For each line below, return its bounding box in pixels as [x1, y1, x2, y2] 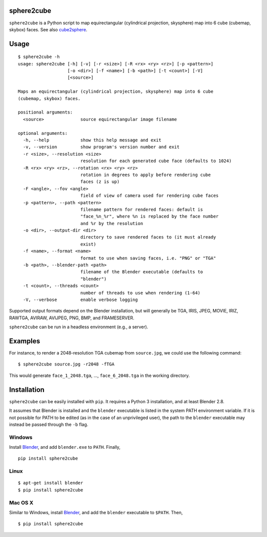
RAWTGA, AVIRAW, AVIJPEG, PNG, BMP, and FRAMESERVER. [9, 315, 134, 321]
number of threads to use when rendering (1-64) [80, 290, 201, 296]
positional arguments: [18, 110, 73, 115]
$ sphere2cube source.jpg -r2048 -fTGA [18, 361, 115, 367]
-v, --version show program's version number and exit [23, 144, 180, 150]
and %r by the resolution [80, 221, 143, 226]
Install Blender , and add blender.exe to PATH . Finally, [9, 444, 121, 450]
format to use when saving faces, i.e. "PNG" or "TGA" [80, 255, 216, 261]
